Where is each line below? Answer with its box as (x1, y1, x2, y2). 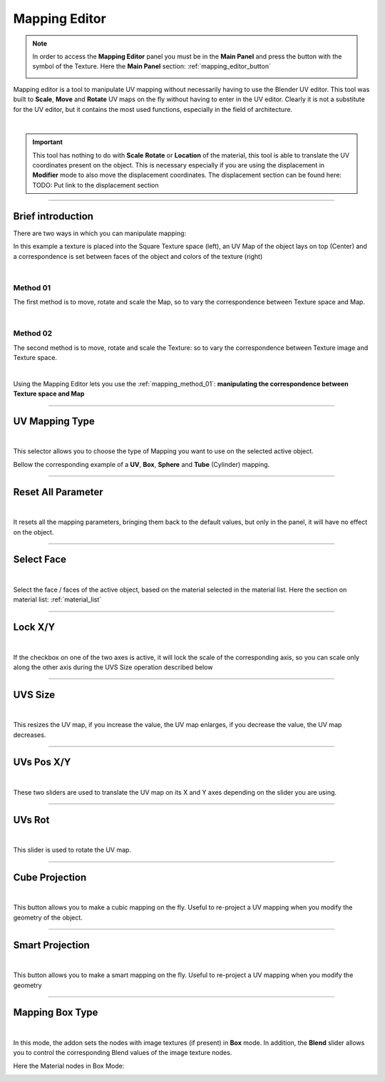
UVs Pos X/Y (13, 756, 71, 768)
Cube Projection (13, 872, 87, 883)
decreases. (13, 731, 46, 739)
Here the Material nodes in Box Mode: (13, 1061, 125, 1070)
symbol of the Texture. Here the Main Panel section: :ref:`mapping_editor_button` (32, 62, 271, 71)
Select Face (13, 553, 67, 566)
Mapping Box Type (13, 1006, 98, 1019)
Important (32, 138, 63, 146)
